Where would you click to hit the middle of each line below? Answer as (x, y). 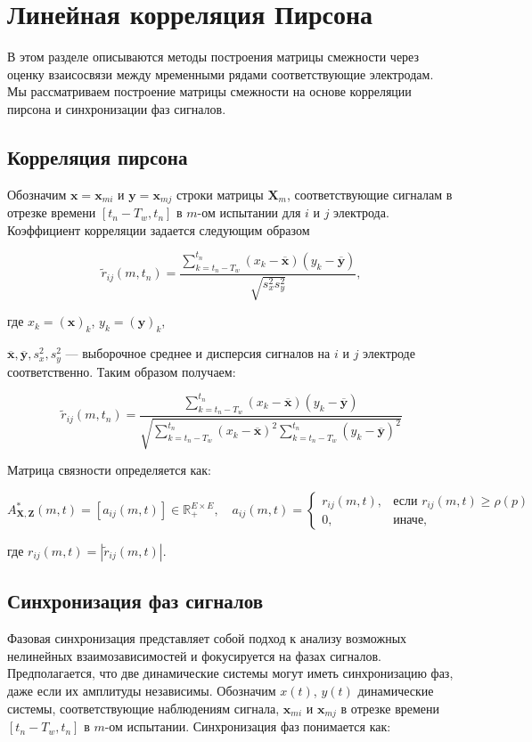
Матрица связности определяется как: (109, 470)
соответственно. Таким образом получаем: (122, 371)
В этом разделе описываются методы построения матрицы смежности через (213, 57)
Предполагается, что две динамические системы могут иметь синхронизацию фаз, (230, 673)
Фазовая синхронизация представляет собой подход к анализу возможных (207, 638)
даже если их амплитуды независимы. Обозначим (142, 691)
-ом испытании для (249, 212)
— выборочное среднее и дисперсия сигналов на (198, 353)
